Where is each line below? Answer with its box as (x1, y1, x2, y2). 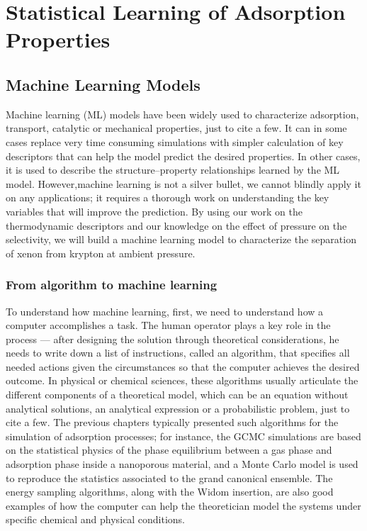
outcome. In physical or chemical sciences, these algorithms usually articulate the (6, 373, 358, 388)
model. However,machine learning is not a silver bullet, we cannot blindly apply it (6, 176, 361, 191)
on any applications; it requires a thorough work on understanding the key (6, 190, 329, 205)
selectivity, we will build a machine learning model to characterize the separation (6, 232, 356, 247)
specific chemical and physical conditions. (6, 512, 186, 527)
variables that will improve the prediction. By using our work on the (6, 203, 303, 218)
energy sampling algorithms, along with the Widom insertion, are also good (6, 484, 334, 499)
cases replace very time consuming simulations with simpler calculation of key (6, 134, 344, 149)
